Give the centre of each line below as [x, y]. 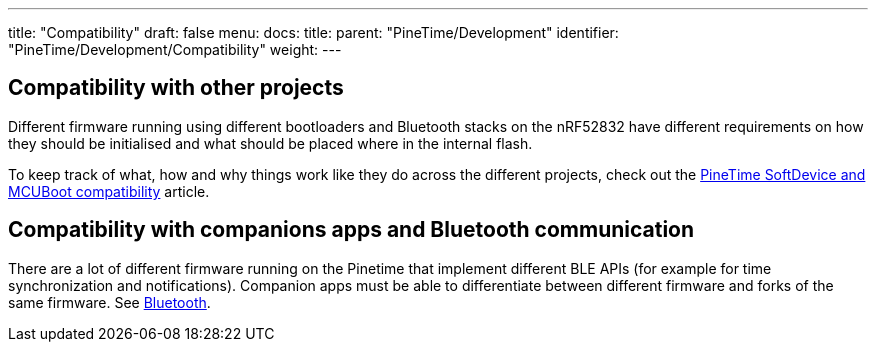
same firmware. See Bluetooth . [109, 302]
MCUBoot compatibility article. [109, 191]
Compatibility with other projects [176, 88]
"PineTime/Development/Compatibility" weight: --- [175, 49]
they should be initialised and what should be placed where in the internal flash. [270, 143]
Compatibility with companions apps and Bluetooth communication [351, 230]
